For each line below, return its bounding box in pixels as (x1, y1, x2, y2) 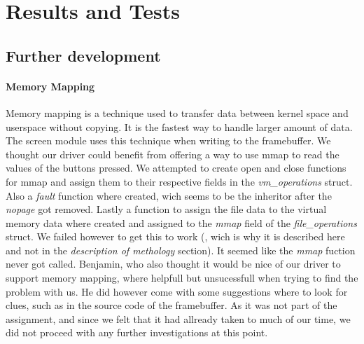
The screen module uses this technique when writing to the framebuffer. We (6, 133, 331, 148)
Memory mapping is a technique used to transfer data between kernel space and (6, 105, 349, 120)
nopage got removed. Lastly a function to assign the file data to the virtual (6, 202, 327, 216)
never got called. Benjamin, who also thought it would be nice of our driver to (6, 256, 341, 271)
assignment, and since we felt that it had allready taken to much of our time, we (6, 311, 351, 326)
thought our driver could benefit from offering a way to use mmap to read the (6, 146, 339, 161)
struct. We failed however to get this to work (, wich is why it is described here (6, 229, 345, 244)
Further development (6, 44, 161, 66)
